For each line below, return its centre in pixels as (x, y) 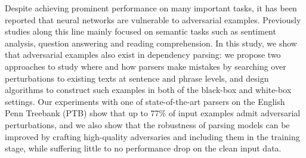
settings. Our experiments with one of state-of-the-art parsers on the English (145, 101)
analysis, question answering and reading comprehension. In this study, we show (151, 43)
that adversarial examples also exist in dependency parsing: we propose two (143, 55)
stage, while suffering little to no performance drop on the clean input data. (143, 148)
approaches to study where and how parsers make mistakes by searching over (146, 66)
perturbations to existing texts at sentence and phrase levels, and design (137, 78)
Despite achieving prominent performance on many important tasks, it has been (151, 8)
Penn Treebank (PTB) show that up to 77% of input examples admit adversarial (153, 113)
